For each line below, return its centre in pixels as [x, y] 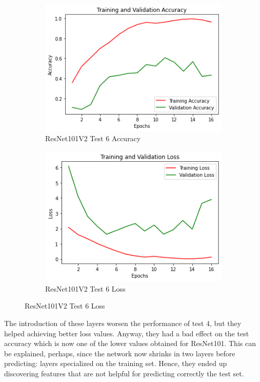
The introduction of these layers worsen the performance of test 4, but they [123, 323]
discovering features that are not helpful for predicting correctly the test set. [124, 374]
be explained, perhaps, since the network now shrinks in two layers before [120, 353]
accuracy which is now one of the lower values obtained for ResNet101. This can [130, 343]
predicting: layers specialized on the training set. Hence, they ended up [116, 363]
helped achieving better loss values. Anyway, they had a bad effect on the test [127, 333]
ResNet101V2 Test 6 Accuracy [93, 138]
